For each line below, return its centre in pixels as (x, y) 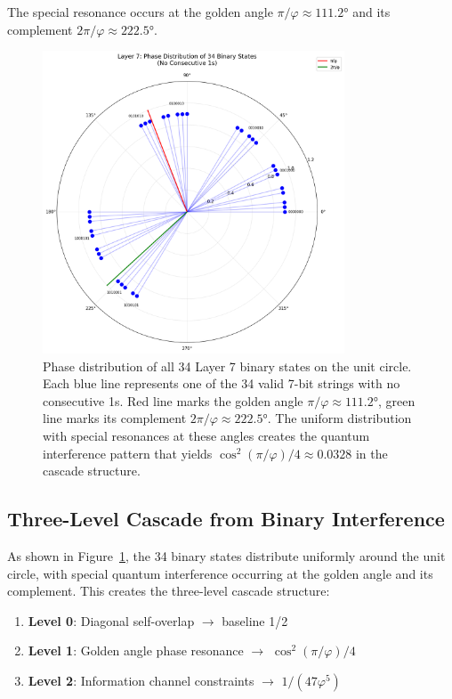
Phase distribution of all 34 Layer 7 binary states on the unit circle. (227, 366)
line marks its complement (115, 418)
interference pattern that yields (128, 453)
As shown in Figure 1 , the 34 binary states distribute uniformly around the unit (226, 555)
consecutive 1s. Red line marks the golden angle (173, 400)
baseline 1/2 (255, 620)
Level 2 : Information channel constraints (141, 680)
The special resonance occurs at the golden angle (140, 12)
